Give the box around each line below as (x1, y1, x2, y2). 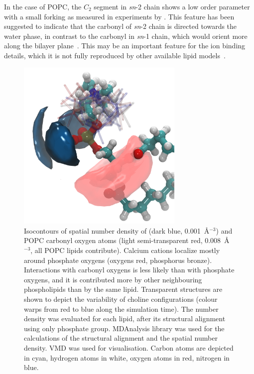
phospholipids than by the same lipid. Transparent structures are (24, 284, 223, 294)
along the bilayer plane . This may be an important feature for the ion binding (4, 40, 246, 51)
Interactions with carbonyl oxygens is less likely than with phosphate (24, 264, 235, 275)
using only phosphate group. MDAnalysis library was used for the (24, 323, 225, 333)
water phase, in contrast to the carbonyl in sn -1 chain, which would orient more (4, 30, 248, 41)
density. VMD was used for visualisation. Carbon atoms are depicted (24, 342, 234, 353)
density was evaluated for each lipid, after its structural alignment (24, 313, 226, 324)
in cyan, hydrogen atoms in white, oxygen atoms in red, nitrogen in (24, 352, 230, 363)
